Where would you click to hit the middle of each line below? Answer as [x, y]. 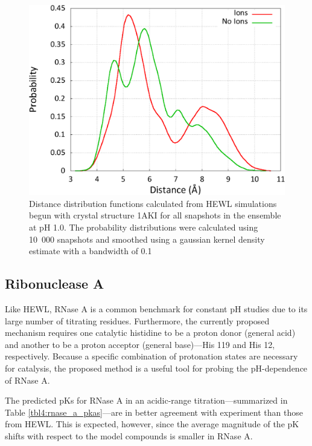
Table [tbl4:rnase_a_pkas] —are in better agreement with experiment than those [154, 412]
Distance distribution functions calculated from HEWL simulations [153, 203]
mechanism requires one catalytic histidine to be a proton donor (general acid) [150, 333]
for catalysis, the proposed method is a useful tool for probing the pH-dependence [156, 368]
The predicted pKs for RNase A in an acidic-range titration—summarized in [146, 400]
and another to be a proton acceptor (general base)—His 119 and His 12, [140, 344]
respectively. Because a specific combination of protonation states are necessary [151, 356]
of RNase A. [27, 380]
